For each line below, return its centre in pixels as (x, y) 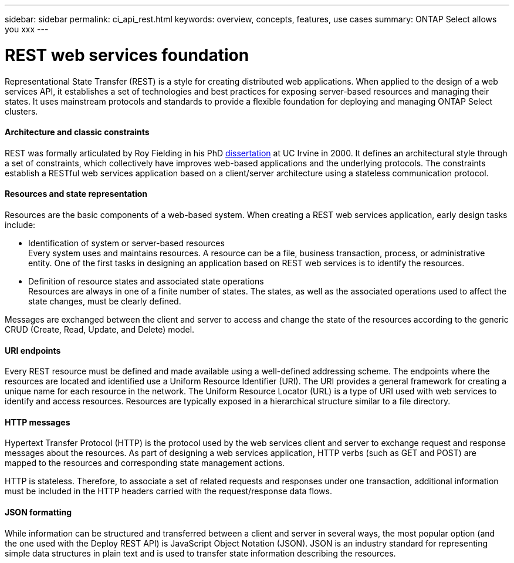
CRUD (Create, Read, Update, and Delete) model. (100, 329)
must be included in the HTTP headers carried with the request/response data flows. (168, 491)
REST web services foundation (127, 55)
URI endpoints (33, 350)
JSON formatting (38, 512)
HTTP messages (38, 422)
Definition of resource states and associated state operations (146, 281)
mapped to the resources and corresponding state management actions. (145, 463)
